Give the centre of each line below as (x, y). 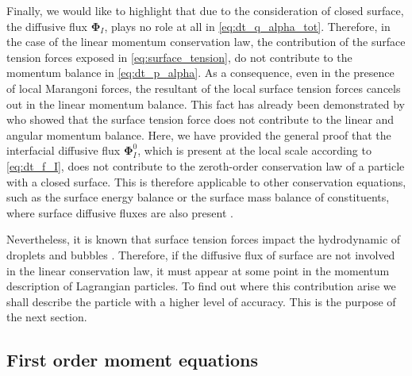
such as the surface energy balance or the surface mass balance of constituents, (198, 197)
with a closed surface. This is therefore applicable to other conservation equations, (206, 181)
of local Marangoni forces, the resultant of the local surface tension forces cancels (204, 88)
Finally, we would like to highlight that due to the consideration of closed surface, (205, 10)
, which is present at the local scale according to (254, 150)
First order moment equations (132, 360)
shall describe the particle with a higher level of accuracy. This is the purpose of (201, 301)
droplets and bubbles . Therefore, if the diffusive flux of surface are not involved (201, 254)
